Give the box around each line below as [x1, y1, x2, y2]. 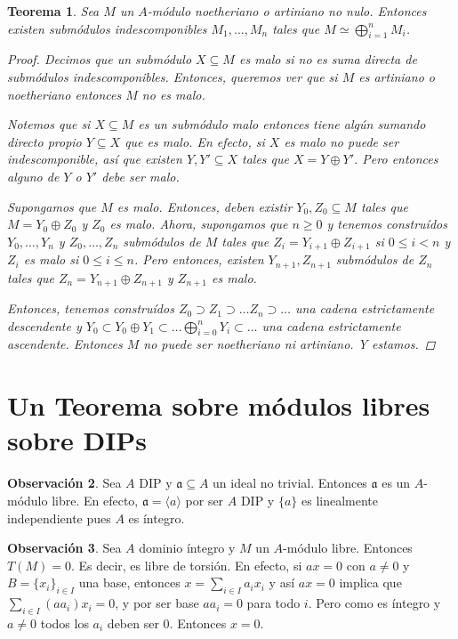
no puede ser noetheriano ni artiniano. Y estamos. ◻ [143, 335, 436, 353]
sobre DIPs [7, 422, 148, 458]
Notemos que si [7, 115, 91, 133]
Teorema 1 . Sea [7, 2, 100, 20]
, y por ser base [115, 594, 199, 612]
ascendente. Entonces [7, 335, 123, 353]
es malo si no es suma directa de [238, 50, 417, 69]
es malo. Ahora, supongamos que [109, 214, 288, 233]
